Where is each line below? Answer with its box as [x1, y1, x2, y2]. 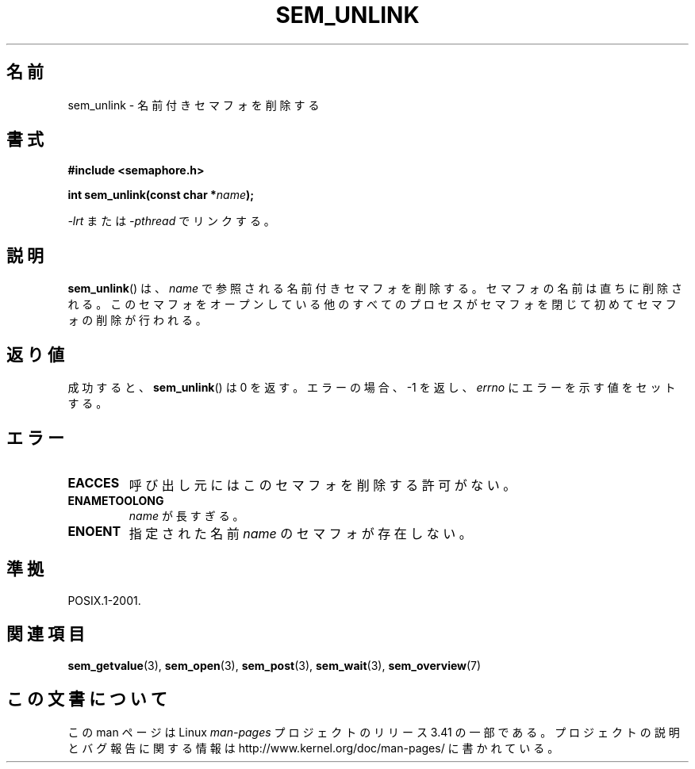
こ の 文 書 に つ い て [6, 689, 167, 710]
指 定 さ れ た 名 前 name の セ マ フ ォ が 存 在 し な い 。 [129, 525, 472, 541]
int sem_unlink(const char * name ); [67, 188, 255, 202]
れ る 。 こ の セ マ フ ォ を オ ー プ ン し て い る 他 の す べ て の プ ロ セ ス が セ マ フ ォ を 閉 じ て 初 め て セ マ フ [67, 297, 677, 312]
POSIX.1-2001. [67, 593, 141, 607]
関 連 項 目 [6, 624, 85, 645]
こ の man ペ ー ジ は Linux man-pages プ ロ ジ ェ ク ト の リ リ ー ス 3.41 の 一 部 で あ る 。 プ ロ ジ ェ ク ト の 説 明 [67, 725, 680, 739]
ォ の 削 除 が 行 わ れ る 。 [67, 313, 207, 327]
